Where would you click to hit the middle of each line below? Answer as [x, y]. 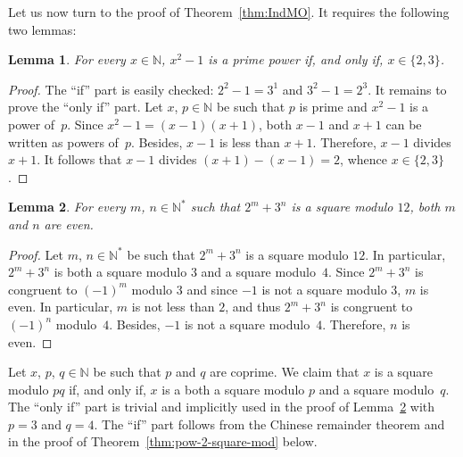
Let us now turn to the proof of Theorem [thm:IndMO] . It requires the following [229, 12]
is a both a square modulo [233, 389]
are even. [69, 224]
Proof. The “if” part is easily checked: [111, 89]
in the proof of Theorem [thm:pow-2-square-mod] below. [163, 441]
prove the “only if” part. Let [86, 107]
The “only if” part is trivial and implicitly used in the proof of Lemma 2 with [222, 407]
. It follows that [79, 159]
